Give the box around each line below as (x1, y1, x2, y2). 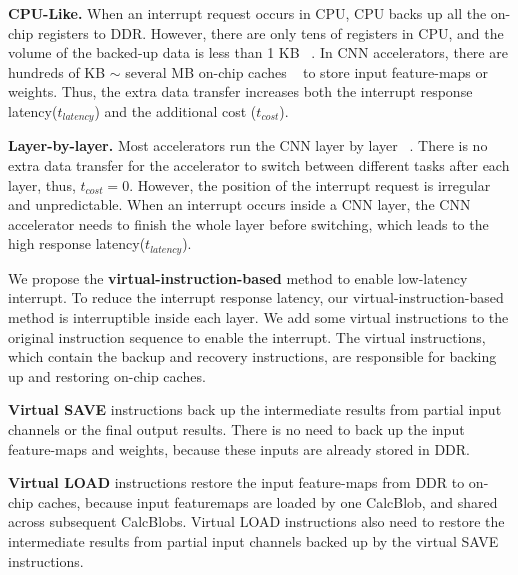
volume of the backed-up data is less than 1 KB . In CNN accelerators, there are (8, 42, 508, 63)
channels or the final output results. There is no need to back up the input (8, 419, 465, 439)
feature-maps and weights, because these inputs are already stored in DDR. (8, 438, 471, 459)
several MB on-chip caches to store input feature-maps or (125, 61, 489, 82)
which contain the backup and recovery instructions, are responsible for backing (8, 346, 497, 367)
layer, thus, (8, 174, 76, 195)
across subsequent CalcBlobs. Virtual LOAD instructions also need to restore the (8, 511, 505, 532)
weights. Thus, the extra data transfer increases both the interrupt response (8, 81, 473, 102)
